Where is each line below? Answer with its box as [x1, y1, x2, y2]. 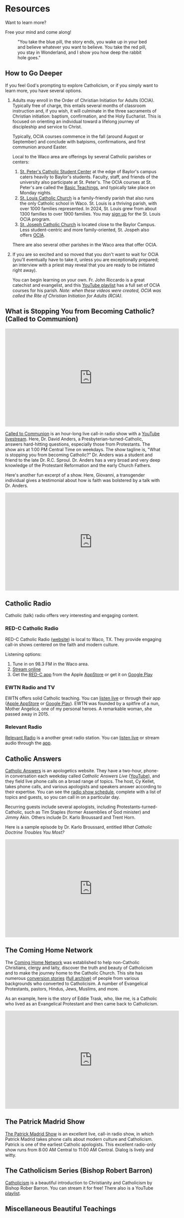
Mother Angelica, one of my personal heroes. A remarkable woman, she [5, 706, 152, 712]
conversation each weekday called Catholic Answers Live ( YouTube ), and [9, 773, 160, 779]
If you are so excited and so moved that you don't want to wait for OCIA [12, 251, 159, 257]
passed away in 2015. [5, 711, 50, 717]
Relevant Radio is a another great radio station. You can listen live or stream [5, 735, 160, 741]
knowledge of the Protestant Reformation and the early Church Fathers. [5, 462, 151, 468]
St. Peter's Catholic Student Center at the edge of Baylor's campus [19, 168, 157, 174]
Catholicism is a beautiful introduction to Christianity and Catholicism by [5, 1180, 153, 1186]
